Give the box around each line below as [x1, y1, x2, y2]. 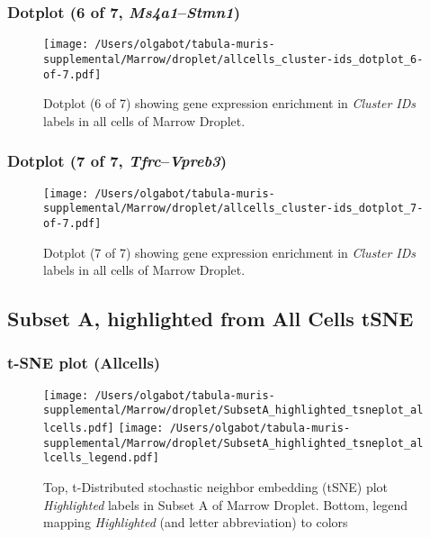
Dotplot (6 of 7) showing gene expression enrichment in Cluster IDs [43, 94, 417, 113]
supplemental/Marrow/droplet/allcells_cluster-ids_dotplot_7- [43, 202, 424, 215]
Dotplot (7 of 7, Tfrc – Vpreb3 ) [7, 150, 228, 172]
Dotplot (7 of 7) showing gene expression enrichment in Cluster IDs [43, 242, 417, 261]
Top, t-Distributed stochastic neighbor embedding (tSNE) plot [43, 478, 389, 497]
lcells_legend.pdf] [43, 451, 159, 465]
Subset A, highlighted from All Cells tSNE [7, 305, 414, 333]
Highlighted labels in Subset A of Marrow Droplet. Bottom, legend [43, 495, 408, 514]
